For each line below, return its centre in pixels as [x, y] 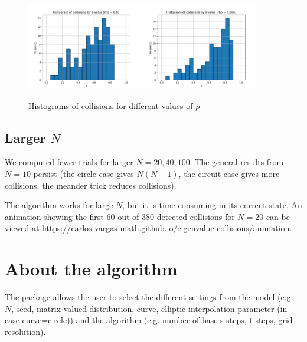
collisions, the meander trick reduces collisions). [91, 185]
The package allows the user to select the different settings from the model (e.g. [149, 297]
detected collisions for [196, 216]
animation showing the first [54, 216]
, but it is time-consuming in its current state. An [212, 205]
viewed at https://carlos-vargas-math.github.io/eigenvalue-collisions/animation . [148, 228]
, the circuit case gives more [229, 174]
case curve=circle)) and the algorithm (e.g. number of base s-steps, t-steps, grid [149, 320]
